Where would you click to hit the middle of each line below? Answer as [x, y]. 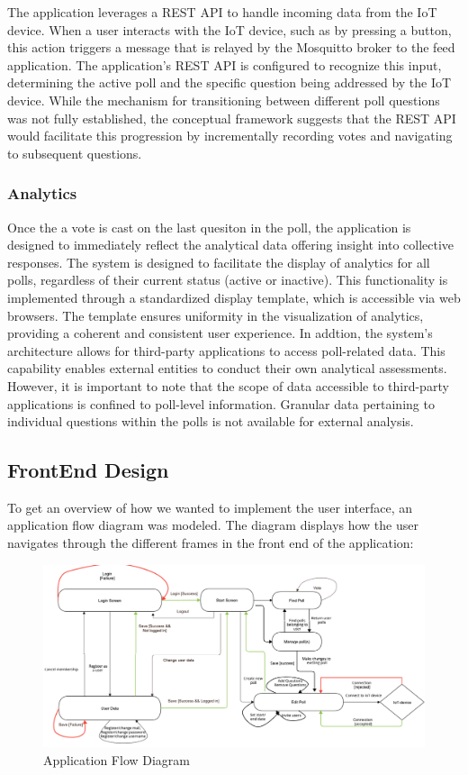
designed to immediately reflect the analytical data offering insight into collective [231, 245]
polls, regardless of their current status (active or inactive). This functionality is [228, 280]
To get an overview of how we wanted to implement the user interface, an [210, 507]
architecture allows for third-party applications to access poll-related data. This [226, 350]
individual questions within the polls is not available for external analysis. [211, 421]
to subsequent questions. [75, 153]
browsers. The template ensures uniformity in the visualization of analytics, [216, 315]
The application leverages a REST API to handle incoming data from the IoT [222, 12]
